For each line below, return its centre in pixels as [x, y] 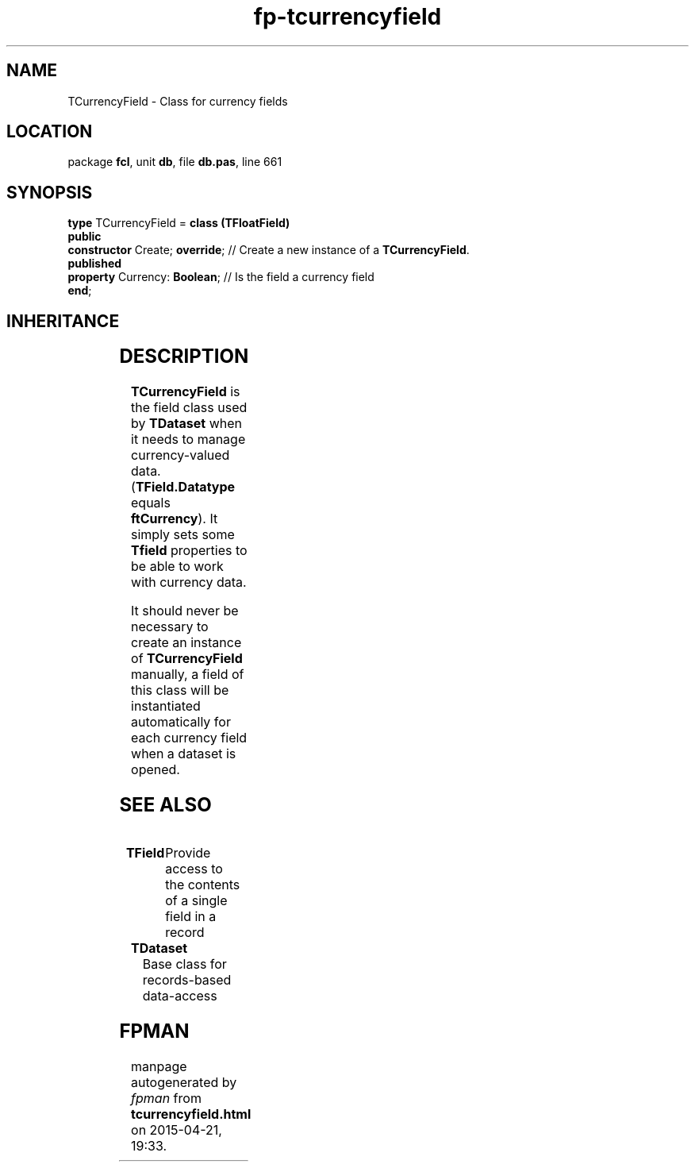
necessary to [170, 627]
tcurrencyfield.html [191, 1114]
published [95, 264]
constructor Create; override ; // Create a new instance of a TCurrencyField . [269, 250]
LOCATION [50, 132]
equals [151, 503]
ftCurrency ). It [175, 519]
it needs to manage [188, 439]
